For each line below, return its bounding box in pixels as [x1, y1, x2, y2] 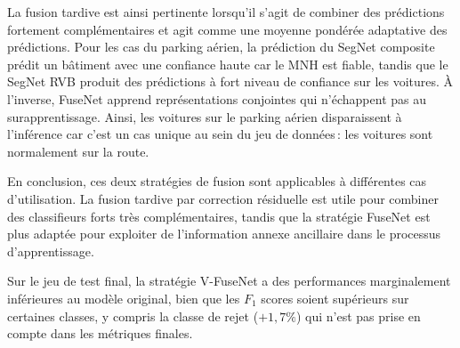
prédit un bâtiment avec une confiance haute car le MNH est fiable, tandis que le [7, 54, 448, 73]
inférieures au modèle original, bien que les [7, 288, 240, 307]
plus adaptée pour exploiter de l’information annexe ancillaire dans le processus [7, 224, 441, 243]
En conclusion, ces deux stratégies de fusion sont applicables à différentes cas [7, 172, 427, 190]
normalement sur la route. [7, 142, 149, 160]
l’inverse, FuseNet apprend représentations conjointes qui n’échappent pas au [7, 89, 427, 108]
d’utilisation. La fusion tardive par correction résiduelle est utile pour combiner [7, 189, 439, 207]
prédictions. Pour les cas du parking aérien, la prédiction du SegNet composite [7, 37, 435, 56]
